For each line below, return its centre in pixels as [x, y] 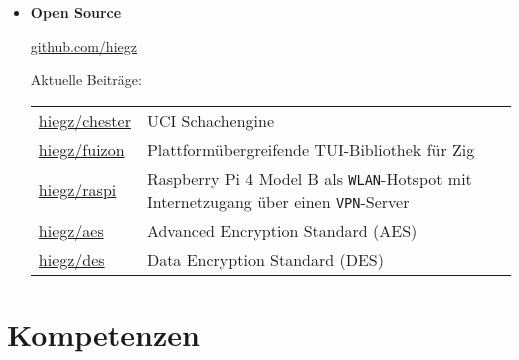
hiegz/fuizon [81, 149]
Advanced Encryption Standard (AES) [282, 230]
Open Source [76, 12]
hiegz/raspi [77, 190]
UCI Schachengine [210, 120]
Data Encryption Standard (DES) [265, 259]
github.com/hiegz [83, 45]
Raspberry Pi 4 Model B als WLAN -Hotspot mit [309, 178]
